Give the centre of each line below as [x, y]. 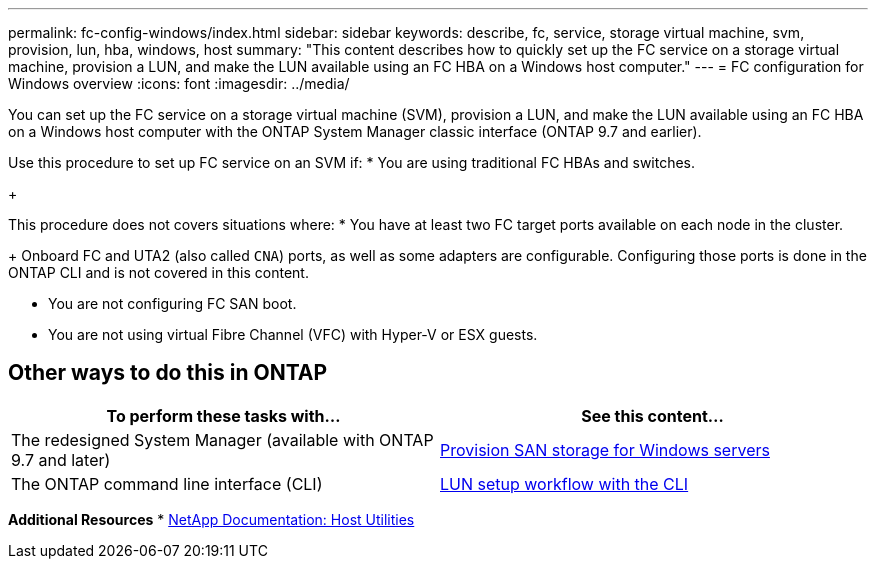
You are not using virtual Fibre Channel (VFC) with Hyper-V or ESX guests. [293, 334]
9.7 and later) [61, 459]
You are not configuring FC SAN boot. [172, 303]
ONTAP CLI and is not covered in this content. [158, 272]
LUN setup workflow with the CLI [564, 483]
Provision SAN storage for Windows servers [605, 449]
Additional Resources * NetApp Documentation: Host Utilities [211, 519]
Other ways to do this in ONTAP [168, 373]
